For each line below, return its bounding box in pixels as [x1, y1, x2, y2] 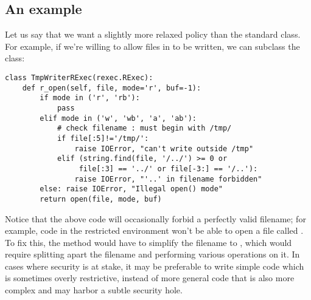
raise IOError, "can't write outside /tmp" [74, 144, 254, 153]
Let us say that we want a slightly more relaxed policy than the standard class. [5, 28, 301, 41]
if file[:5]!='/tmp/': [57, 134, 149, 143]
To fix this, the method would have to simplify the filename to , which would [5, 236, 292, 248]
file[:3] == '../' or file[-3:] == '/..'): [79, 164, 258, 173]
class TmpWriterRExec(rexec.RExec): [5, 73, 153, 82]
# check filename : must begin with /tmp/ [57, 124, 232, 133]
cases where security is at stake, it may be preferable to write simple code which [5, 259, 304, 272]
